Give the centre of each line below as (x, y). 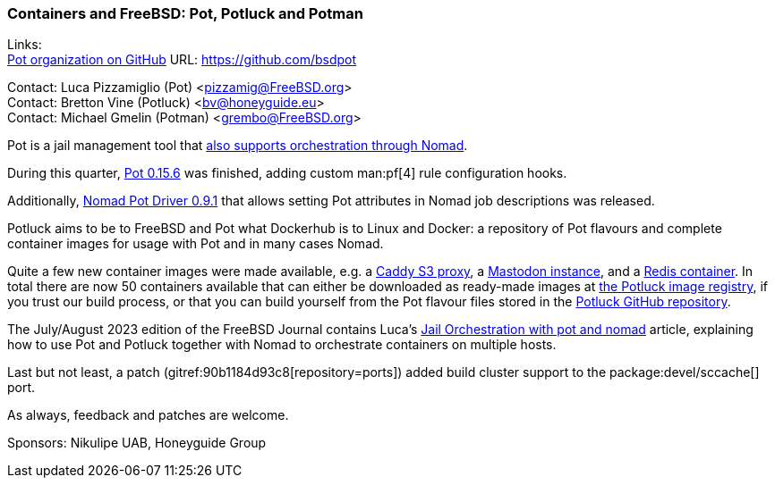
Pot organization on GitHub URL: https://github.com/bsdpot (182, 60)
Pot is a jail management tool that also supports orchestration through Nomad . (238, 146)
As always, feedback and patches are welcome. (148, 415)
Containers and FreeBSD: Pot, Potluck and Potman (185, 13)
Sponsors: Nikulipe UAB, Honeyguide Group (137, 443)
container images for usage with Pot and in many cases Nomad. (196, 244)
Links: (25, 45)
